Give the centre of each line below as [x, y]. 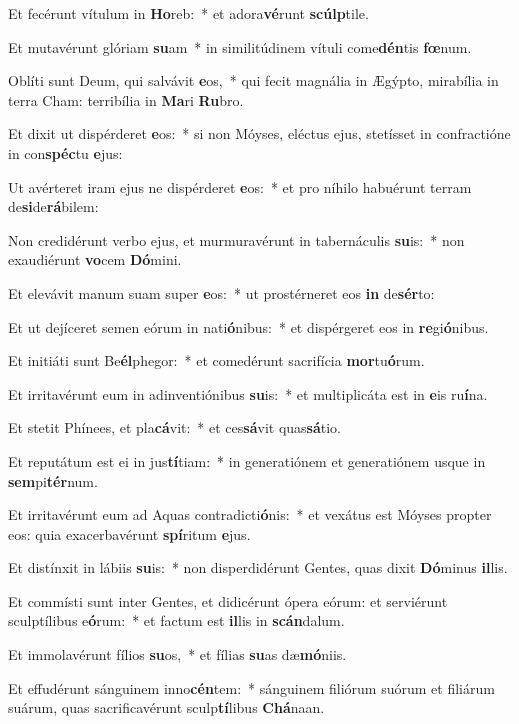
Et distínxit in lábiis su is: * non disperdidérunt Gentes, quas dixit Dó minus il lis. [258, 567]
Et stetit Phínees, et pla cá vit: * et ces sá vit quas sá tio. [175, 427]
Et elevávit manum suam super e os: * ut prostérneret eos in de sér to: [221, 292]
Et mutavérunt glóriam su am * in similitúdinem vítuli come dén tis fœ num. [240, 46]
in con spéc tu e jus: [65, 152]
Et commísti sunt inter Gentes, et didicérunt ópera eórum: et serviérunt [228, 600]
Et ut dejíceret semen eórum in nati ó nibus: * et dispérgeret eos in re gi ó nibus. [248, 326]
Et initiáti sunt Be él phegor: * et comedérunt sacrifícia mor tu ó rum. [216, 360]
